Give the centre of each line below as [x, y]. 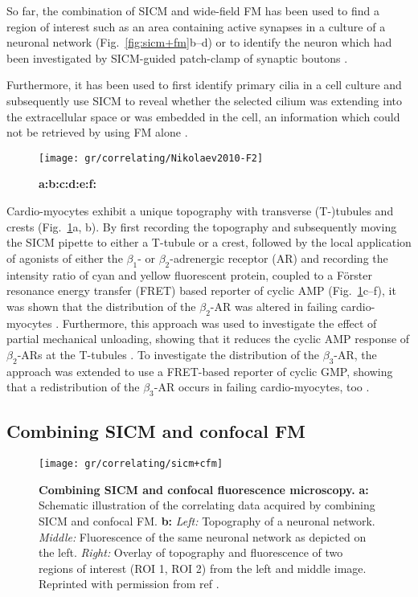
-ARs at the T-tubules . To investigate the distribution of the [168, 354]
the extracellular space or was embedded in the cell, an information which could [203, 116]
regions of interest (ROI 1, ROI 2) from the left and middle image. [203, 568]
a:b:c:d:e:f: [68, 184]
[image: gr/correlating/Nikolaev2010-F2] [151, 158]
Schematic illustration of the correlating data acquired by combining [207, 505]
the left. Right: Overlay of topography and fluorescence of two [191, 552]
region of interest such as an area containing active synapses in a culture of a [196, 26]
